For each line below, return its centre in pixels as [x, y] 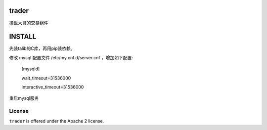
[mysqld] [31, 69]
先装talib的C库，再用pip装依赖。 [42, 48]
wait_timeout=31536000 [46, 78]
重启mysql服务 [24, 98]
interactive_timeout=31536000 [53, 87]
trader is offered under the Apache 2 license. [57, 121]
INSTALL [23, 37]
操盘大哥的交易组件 [29, 23]
